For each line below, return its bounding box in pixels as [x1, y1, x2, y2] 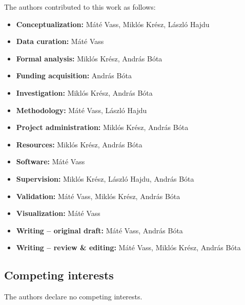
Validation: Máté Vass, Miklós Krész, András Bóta [16, 190, 180, 201]
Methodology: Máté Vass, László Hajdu [16, 104, 147, 115]
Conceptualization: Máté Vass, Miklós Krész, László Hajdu [16, 18, 210, 29]
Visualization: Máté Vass [16, 208, 100, 219]
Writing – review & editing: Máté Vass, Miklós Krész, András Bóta [16, 242, 241, 253]
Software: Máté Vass [16, 156, 85, 167]
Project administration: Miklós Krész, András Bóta [16, 122, 189, 133]
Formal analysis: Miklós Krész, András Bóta [16, 53, 162, 63]
